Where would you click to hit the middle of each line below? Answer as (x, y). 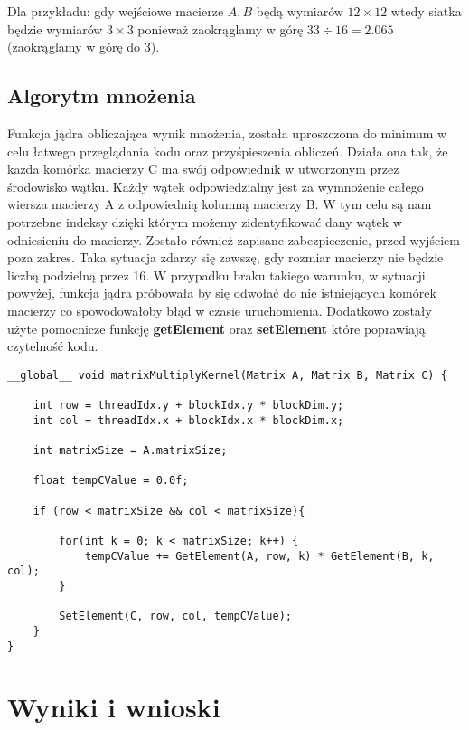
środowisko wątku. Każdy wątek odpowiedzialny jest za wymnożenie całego (216, 186)
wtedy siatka (426, 11)
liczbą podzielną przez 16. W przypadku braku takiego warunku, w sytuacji (216, 275)
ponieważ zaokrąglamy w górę (220, 28)
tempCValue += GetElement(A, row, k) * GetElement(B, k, (259, 556)
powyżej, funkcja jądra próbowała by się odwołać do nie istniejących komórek (222, 293)
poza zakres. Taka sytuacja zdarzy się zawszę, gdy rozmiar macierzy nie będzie (225, 257)
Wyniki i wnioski (114, 707)
